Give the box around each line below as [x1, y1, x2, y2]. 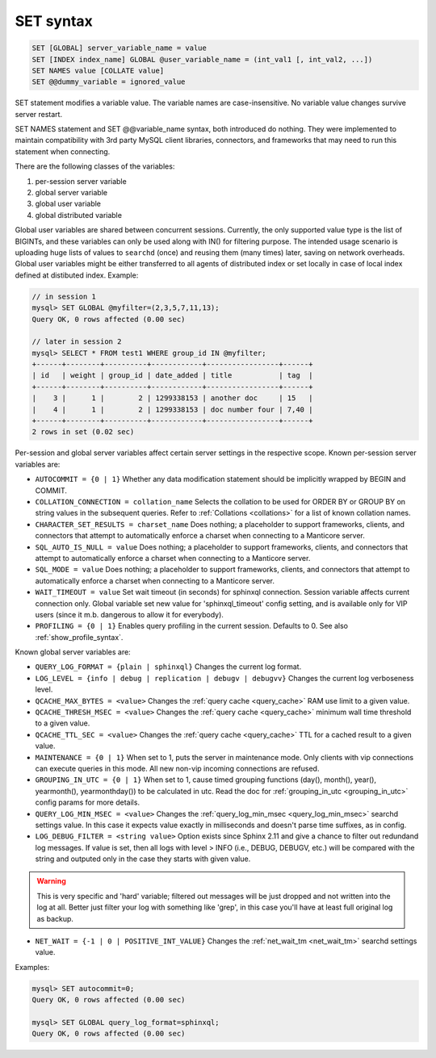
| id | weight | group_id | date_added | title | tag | [31, 371, 313, 380]
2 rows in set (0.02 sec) [31, 428, 135, 437]
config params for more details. [35, 797, 140, 807]
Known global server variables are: [15, 647, 131, 657]
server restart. [15, 109, 63, 119]
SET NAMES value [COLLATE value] [31, 65, 165, 75]
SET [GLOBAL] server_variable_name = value [31, 44, 208, 52]
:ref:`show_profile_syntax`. [35, 632, 124, 642]
